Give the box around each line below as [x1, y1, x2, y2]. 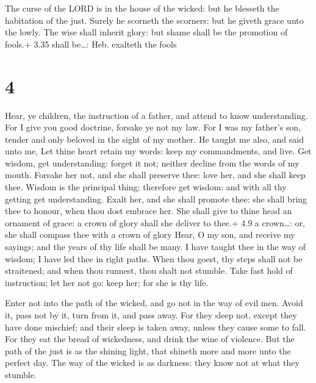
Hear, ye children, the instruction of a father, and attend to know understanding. [5, 109, 308, 121]
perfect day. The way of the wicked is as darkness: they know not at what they [5, 356, 300, 369]
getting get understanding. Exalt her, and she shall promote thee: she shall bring [5, 192, 307, 205]
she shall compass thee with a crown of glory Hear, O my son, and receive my [5, 228, 295, 241]
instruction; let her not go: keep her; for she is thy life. [5, 276, 209, 288]
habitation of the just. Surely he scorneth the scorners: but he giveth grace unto [5, 13, 304, 26]
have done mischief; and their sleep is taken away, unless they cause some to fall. [5, 320, 306, 333]
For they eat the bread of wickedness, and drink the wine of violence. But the [5, 332, 295, 345]
